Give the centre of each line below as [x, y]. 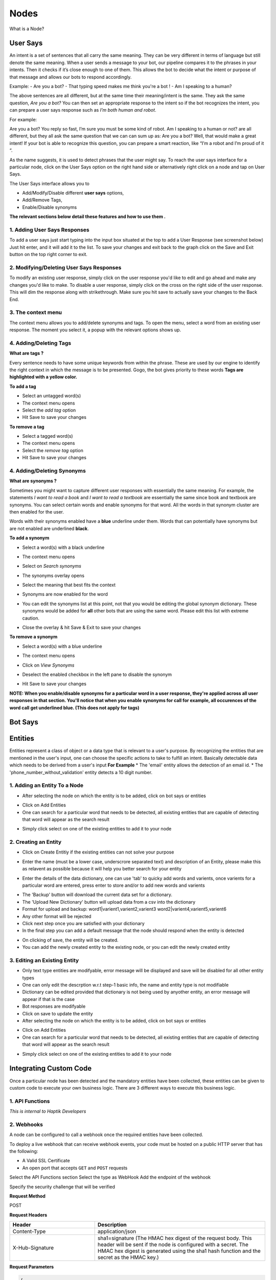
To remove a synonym [33, 637]
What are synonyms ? [33, 481]
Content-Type [29, 1231]
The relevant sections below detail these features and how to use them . [88, 217]
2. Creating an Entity [36, 842]
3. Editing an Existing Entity [44, 960]
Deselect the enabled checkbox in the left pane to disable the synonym [97, 674]
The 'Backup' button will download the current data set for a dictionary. [97, 895]
